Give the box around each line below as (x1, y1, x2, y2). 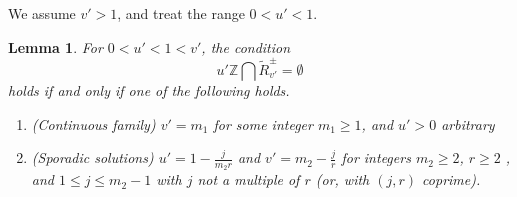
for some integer (213, 113, 313, 134)
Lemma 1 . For (8, 36, 103, 57)
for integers (341, 147, 411, 168)
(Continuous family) (31, 113, 156, 134)
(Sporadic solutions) (31, 147, 154, 168)
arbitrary (441, 113, 495, 134)
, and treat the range (117, 3, 245, 23)
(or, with (315, 169, 370, 190)
